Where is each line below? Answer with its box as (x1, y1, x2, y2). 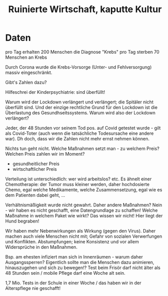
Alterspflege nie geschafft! (5, 285, 61, 291)
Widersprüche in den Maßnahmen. (5, 244, 77, 250)
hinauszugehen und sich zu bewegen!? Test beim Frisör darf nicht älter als (5, 265, 161, 271)
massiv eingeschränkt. (5, 69, 53, 76)
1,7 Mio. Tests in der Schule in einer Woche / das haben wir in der (5, 280, 142, 286)
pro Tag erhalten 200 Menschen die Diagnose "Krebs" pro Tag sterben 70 (5, 49, 159, 55)
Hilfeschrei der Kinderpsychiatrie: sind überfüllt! (5, 89, 105, 95)
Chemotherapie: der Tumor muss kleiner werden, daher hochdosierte (5, 181, 150, 187)
